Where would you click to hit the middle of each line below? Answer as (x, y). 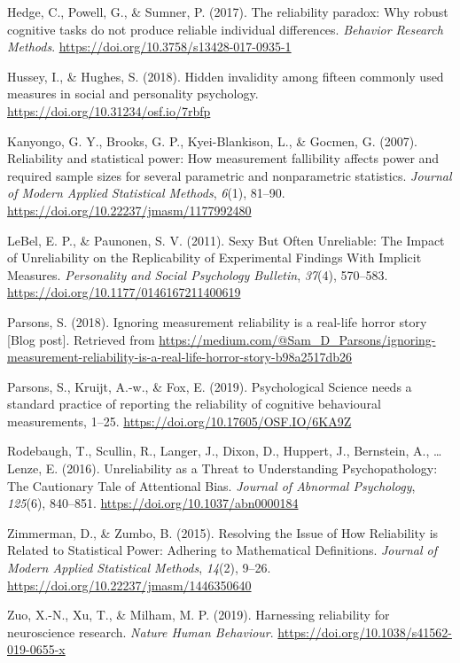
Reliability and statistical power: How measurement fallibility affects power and (223, 158)
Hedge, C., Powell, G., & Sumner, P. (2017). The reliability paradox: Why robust (228, 12)
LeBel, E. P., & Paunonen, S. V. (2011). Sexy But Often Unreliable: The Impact (226, 240)
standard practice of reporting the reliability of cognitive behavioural (194, 404)
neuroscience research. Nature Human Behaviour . (140, 632)
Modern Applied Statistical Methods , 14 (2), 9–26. (139, 568)
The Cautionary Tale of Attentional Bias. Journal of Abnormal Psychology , (211, 485)
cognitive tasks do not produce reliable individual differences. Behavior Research (225, 29)
